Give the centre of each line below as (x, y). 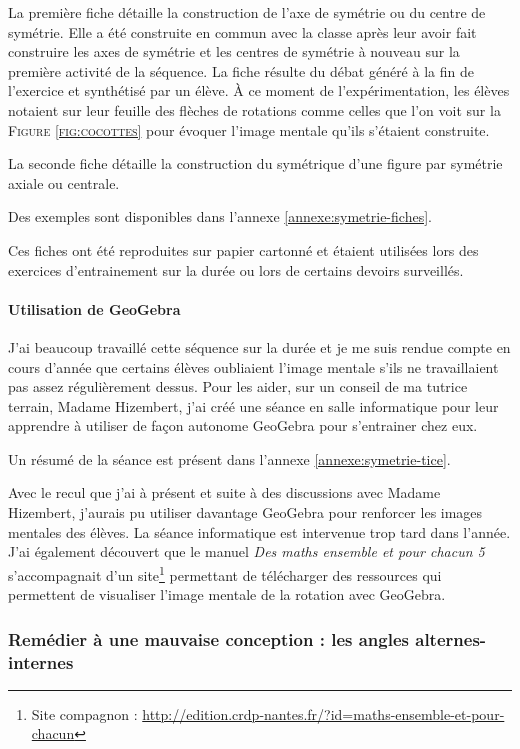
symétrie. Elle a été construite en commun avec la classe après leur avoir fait (242, 31)
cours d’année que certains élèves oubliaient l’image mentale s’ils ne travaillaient (253, 366)
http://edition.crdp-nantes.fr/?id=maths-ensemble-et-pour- (323, 713)
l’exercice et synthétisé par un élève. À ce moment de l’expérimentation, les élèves (259, 90)
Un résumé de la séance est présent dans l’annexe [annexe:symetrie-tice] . (229, 458)
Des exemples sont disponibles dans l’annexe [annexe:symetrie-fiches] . (220, 216)
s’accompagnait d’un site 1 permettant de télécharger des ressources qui (225, 573)
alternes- (451, 638)
